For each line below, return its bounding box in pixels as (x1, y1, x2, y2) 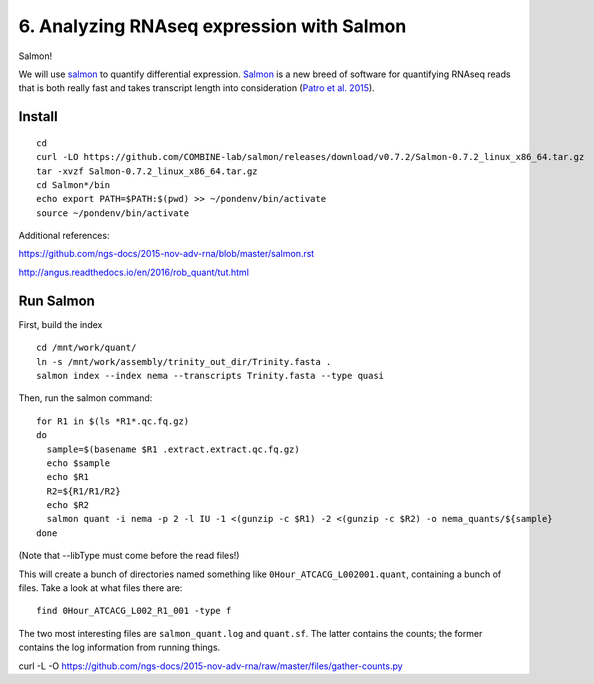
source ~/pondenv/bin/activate (36, 207, 190, 219)
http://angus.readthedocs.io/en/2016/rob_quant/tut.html (18, 266, 250, 278)
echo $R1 (46, 471, 90, 483)
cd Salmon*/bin (36, 179, 111, 190)
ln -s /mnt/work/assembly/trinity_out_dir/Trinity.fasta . (36, 356, 332, 367)
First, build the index (18, 318, 103, 330)
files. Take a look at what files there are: (18, 582, 183, 594)
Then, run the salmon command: (18, 392, 153, 404)
